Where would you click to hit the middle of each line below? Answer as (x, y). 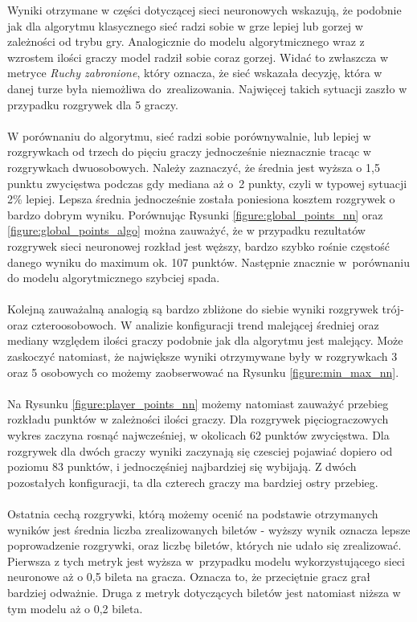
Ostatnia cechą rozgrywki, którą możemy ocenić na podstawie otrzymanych (193, 514)
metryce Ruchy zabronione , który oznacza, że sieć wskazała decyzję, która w (195, 73)
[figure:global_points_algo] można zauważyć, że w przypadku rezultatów (186, 230)
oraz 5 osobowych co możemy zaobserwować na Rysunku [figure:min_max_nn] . (203, 372)
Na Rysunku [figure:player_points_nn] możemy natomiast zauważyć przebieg (198, 403)
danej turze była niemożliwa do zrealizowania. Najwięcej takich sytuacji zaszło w (207, 88)
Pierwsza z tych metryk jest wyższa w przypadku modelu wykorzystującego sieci (206, 561)
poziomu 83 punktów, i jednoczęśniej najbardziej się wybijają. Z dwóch (182, 466)
